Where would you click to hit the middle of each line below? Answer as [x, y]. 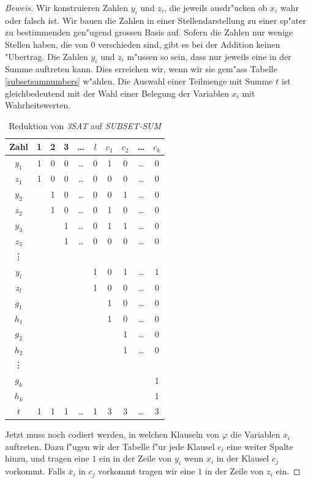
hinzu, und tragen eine [47, 458]
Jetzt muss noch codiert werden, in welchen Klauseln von [112, 434]
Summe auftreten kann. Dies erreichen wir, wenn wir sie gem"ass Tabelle [141, 69]
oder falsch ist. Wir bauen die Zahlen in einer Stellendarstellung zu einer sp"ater [155, 20]
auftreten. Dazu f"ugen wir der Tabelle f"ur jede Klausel [110, 446]
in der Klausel [243, 458]
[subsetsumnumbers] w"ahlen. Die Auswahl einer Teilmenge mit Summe [139, 80]
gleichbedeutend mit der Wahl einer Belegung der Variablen [117, 93]
